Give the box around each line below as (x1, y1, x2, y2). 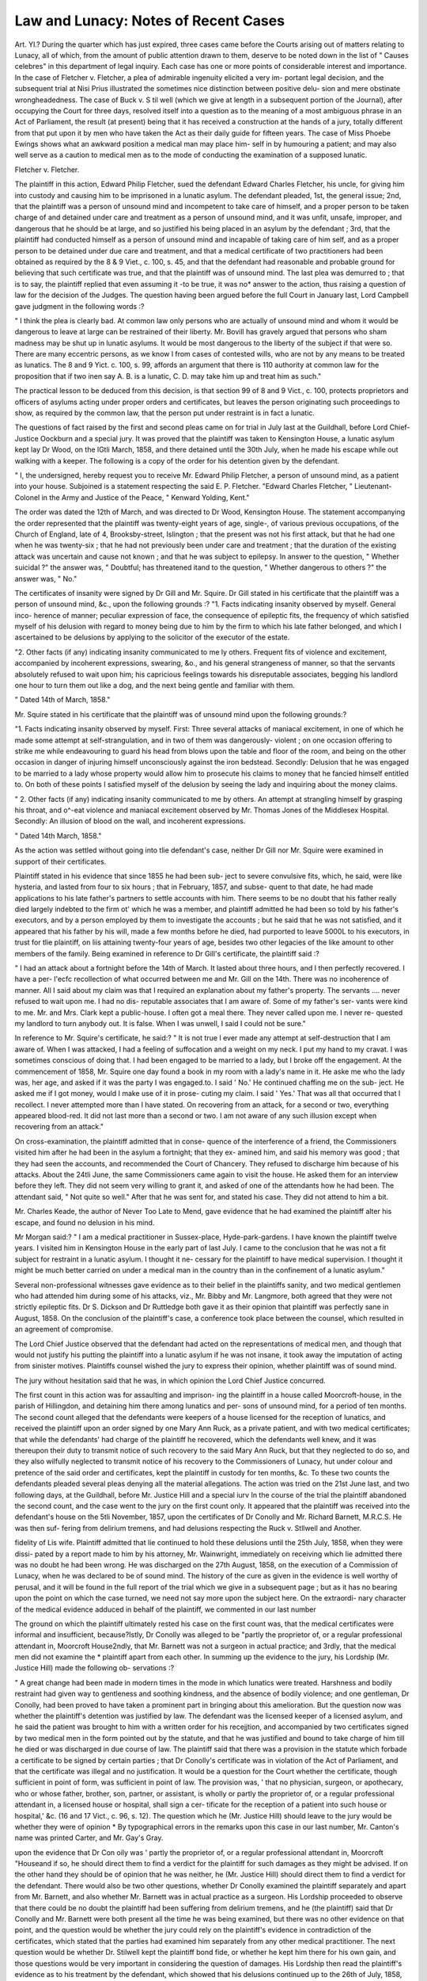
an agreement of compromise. (14, 1324, 114, 1334)
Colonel (14, 492, 40, 502)
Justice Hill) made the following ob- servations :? (14, 1663, 175, 1673)
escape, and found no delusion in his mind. (14, 1217, 155, 1227)
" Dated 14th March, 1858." (14, 830, 102, 840)
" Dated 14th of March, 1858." (14, 695, 111, 704)
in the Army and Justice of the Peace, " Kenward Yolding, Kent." (41, 492, 250, 502)
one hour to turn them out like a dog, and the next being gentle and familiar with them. (14, 681, 296, 690)
